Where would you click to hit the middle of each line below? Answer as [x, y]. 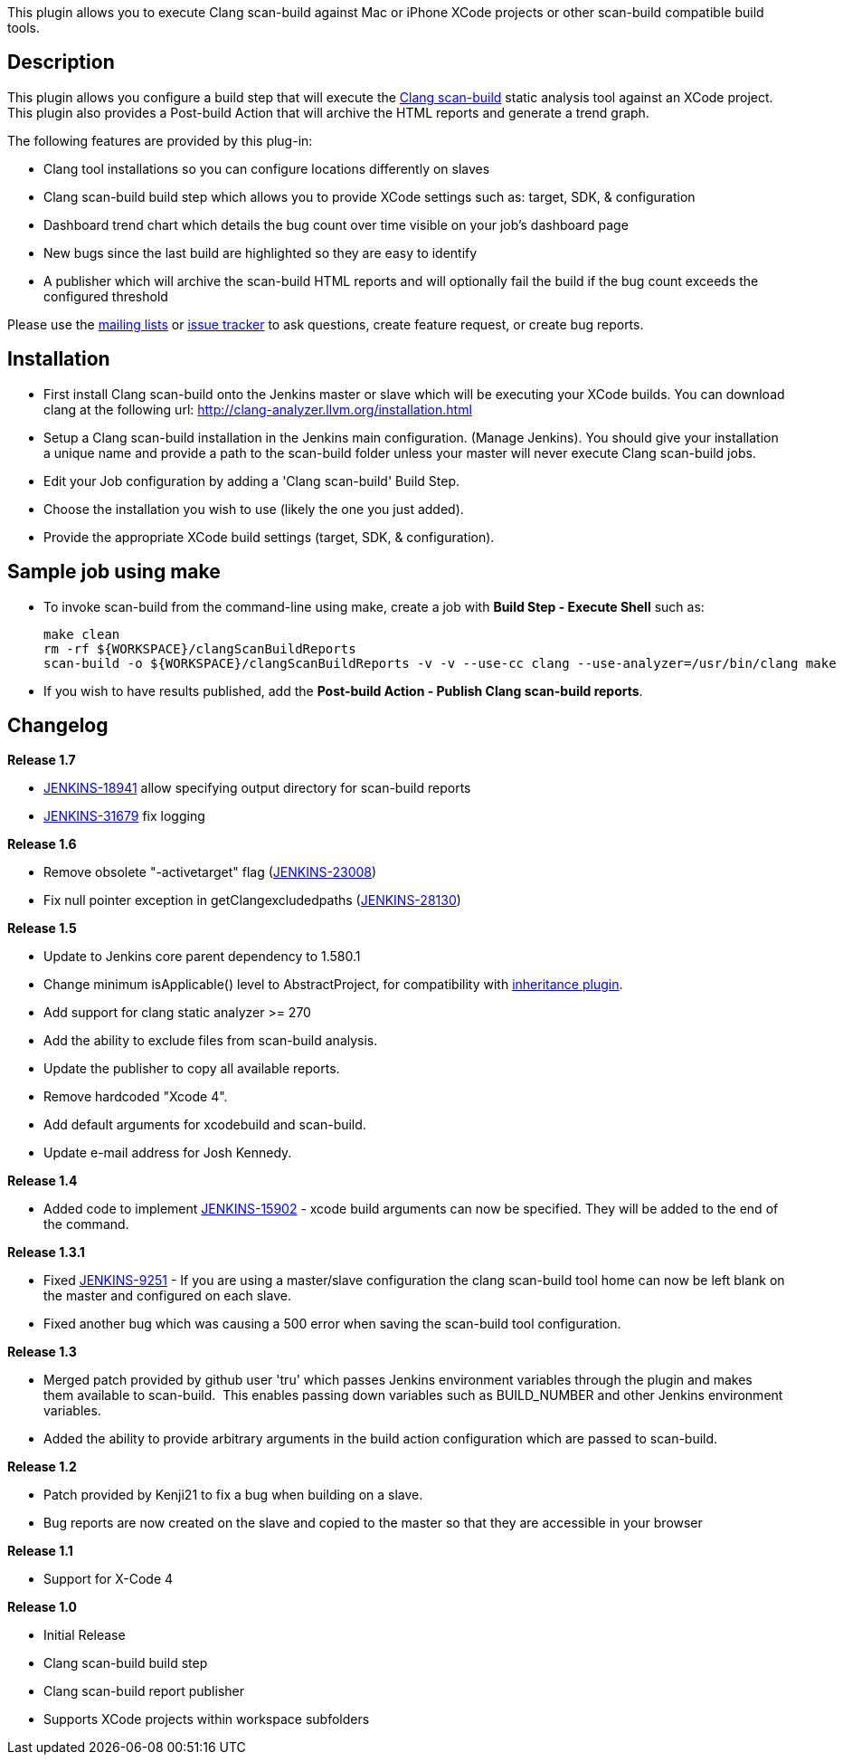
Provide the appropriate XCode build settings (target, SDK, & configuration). [269, 537]
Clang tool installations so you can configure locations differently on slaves [267, 168]
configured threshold [106, 296]
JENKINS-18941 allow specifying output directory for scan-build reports [257, 788]
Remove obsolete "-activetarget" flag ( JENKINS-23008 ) [210, 872]
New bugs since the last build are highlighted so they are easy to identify [260, 252]
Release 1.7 [42, 760]
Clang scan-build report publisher [144, 1691]
